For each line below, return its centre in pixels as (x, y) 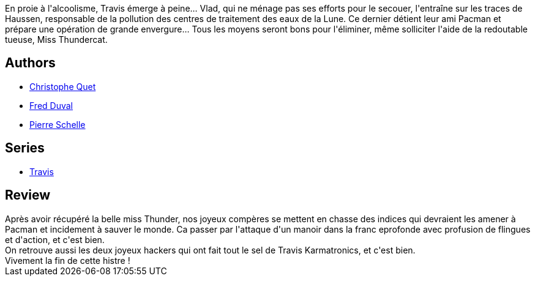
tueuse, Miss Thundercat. (56, 39)
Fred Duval (51, 105)
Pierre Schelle (58, 124)
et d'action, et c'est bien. (55, 239)
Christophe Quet (63, 86)
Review (28, 195)
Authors (30, 63)
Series (25, 148)
